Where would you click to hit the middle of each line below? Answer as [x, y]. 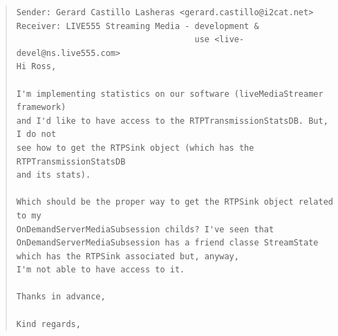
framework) [41, 108]
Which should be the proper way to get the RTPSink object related [175, 202]
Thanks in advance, [61, 297]
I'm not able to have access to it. [101, 270]
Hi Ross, [36, 67]
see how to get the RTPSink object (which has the [135, 148]
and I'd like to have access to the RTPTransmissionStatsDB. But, [172, 121]
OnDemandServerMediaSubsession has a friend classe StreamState [167, 243]
